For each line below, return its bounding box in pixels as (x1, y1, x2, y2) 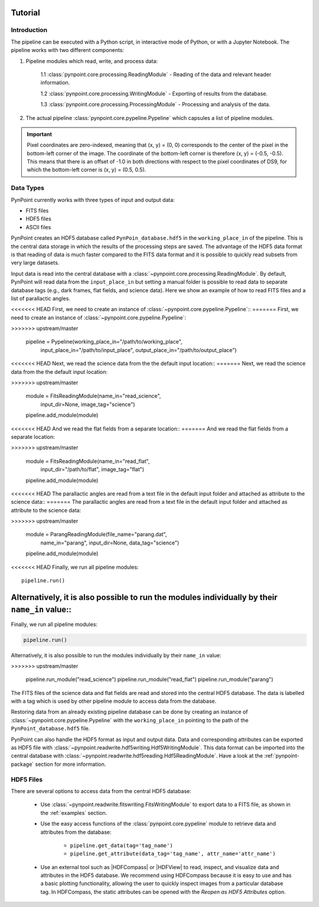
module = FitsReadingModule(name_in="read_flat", (25, 458, 150, 465)
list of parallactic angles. (11, 295, 71, 302)
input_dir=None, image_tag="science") (40, 400, 135, 407)
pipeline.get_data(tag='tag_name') (70, 842, 174, 849)
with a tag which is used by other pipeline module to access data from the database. (11, 697, 217, 705)
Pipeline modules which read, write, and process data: (25, 57, 158, 64)
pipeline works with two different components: (11, 47, 124, 54)
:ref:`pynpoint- (263, 752, 300, 759)
